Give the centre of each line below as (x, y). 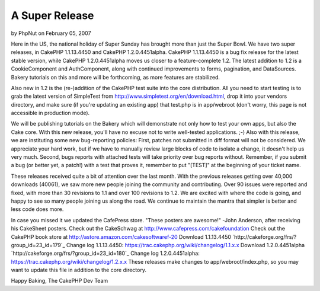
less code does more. (37, 209)
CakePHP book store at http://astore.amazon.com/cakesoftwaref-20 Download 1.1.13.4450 (121, 236)
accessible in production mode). (50, 113)
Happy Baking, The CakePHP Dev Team (60, 281)
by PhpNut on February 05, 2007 (51, 33)
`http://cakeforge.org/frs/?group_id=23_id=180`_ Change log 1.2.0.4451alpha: (105, 253)
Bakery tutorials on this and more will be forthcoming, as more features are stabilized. (116, 77)
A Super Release (52, 15)
